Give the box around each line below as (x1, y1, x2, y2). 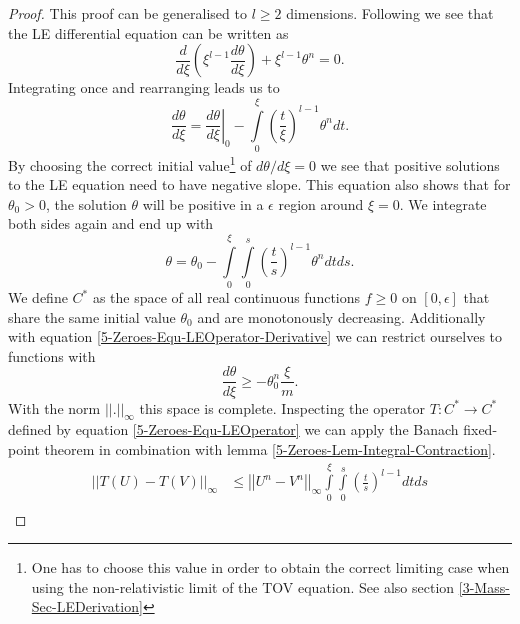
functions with (8, 345, 96, 366)
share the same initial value (8, 306, 176, 327)
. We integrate (399, 193, 487, 214)
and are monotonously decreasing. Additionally (197, 306, 486, 327)
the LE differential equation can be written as (8, 22, 289, 43)
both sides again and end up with (8, 213, 214, 234)
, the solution (45, 193, 127, 214)
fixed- (463, 419, 498, 440)
